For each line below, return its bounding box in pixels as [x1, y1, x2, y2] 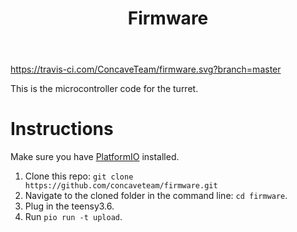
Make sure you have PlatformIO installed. [10, 151, 180, 163]
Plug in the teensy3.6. [24, 200, 115, 212]
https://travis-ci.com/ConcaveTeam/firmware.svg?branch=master [10, 63, 282, 76]
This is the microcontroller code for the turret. [10, 83, 199, 95]
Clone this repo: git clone [24, 170, 134, 182]
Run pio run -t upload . [24, 211, 123, 223]
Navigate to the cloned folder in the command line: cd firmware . [24, 190, 288, 202]
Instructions [10, 118, 114, 141]
